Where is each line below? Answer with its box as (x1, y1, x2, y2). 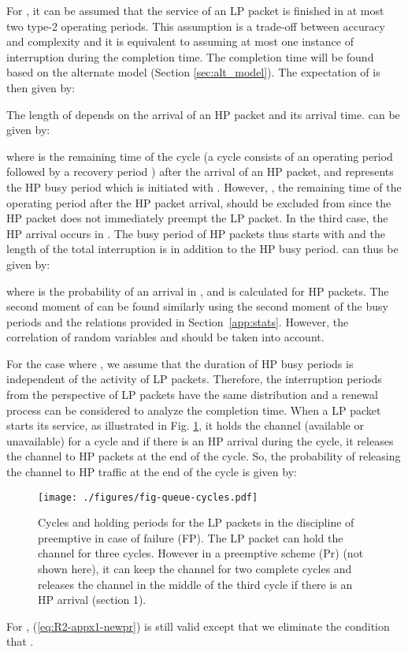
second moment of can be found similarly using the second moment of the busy (6, 298, 388, 315)
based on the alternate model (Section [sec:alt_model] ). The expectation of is (6, 64, 380, 80)
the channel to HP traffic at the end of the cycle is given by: (6, 464, 297, 480)
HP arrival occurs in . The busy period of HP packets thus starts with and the (6, 225, 385, 241)
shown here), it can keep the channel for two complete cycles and (38, 561, 352, 577)
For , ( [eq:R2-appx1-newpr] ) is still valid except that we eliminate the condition (6, 617, 390, 634)
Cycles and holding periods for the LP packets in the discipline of (38, 514, 354, 531)
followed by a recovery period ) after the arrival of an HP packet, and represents (6, 163, 394, 180)
